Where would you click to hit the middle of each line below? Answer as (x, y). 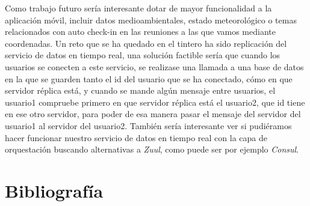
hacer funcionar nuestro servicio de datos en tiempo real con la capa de (136, 137)
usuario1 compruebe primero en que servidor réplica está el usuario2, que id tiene (155, 102)
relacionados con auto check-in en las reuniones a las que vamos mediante (140, 32)
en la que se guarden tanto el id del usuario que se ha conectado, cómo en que (149, 78)
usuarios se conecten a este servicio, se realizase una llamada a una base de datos (154, 66)
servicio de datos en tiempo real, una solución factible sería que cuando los (143, 55)
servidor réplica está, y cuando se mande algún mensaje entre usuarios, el (140, 90)
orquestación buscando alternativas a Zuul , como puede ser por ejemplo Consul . (152, 149)
